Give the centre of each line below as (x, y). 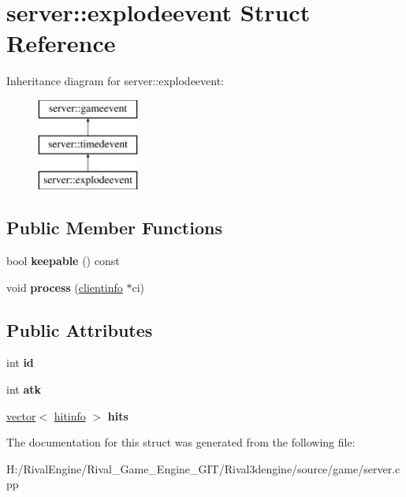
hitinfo (70, 415)
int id (20, 362)
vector (21, 415)
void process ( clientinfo (65, 287)
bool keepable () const (63, 261)
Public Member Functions (114, 228)
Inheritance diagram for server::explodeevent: (115, 81)
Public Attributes (80, 329)
